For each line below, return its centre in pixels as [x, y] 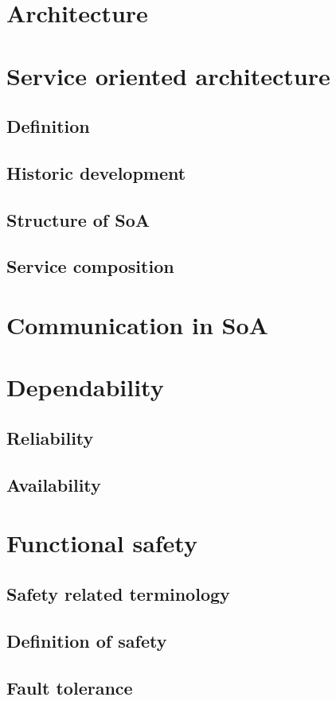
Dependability [85, 387]
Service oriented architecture [168, 75]
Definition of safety [87, 640]
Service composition [90, 266]
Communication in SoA [137, 325]
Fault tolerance [70, 687]
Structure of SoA [78, 219]
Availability [54, 484]
